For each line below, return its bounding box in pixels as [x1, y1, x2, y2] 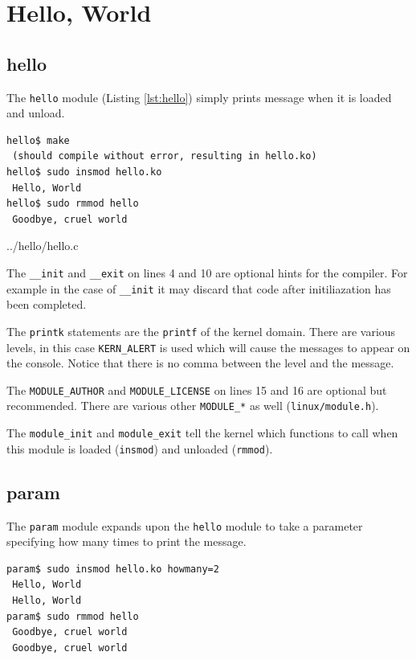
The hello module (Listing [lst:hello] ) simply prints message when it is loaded [6, 88, 392, 105]
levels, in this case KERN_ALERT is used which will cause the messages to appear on [6, 338, 410, 355]
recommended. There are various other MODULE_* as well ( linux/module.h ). [6, 397, 379, 414]
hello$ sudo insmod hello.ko [6, 166, 162, 178]
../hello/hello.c [6, 237, 79, 254]
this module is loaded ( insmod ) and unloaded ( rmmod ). [6, 440, 273, 457]
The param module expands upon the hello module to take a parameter [6, 517, 363, 534]
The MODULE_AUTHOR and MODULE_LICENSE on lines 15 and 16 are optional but [6, 381, 387, 398]
